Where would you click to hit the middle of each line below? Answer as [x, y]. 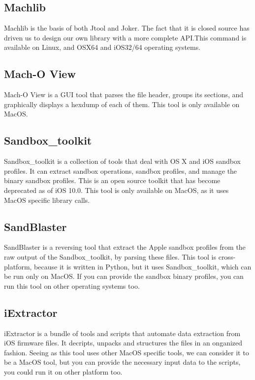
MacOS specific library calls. [47, 200]
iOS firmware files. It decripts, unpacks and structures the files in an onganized [123, 343]
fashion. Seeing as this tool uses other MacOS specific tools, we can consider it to [127, 352]
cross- [227, 256]
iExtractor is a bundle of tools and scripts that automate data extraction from [122, 333]
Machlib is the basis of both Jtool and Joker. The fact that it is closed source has [127, 28]
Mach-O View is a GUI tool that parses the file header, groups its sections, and [124, 95]
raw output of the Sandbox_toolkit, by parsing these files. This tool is [110, 256]
